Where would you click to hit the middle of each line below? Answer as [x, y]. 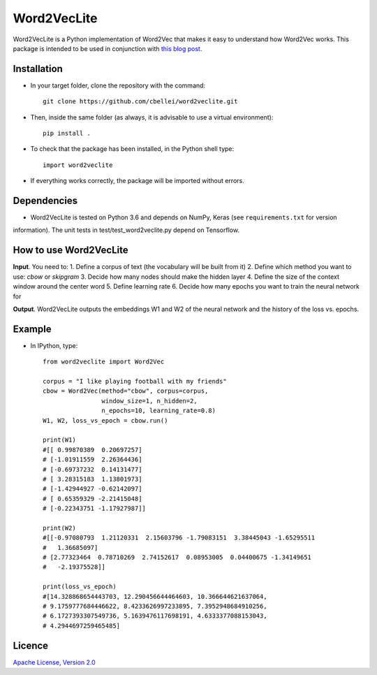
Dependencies [45, 201]
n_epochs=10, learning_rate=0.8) [159, 411]
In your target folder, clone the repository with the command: [118, 85]
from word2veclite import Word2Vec [104, 362]
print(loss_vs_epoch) [80, 587]
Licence [31, 645]
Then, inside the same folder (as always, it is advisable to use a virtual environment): [152, 117]
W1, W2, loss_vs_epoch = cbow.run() [105, 420]
